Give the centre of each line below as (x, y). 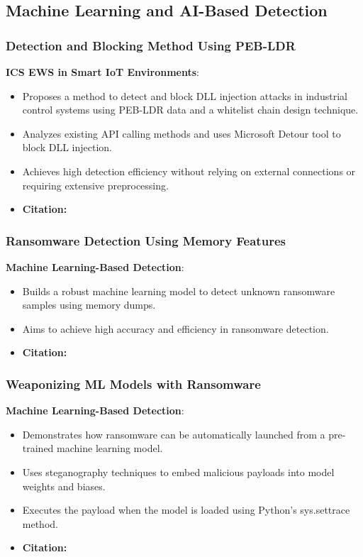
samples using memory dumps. (89, 305)
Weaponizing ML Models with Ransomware (133, 384)
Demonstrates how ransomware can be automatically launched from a (174, 434)
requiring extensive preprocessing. (95, 185)
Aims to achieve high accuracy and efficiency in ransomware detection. (175, 328)
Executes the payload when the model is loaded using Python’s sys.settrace (186, 510)
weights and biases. (64, 486)
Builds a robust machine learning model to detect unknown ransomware (179, 291)
